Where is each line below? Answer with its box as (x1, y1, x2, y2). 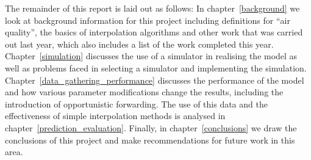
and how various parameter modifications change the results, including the (5, 85, 284, 98)
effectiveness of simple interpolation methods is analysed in (5, 109, 226, 122)
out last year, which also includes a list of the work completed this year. (5, 37, 274, 50)
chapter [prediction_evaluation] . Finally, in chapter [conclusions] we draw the (5, 121, 297, 134)
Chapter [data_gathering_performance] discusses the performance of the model (5, 73, 304, 86)
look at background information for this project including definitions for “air (5, 13, 290, 26)
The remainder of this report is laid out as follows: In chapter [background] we (5, 2, 300, 14)
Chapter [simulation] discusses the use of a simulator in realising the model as (5, 49, 298, 62)
